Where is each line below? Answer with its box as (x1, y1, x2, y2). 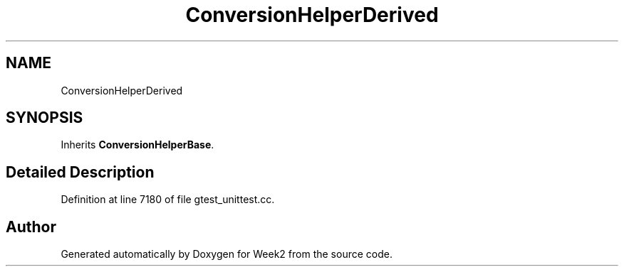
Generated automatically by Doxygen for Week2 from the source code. (61, 248, 392, 261)
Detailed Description (6, 163, 155, 181)
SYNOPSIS (6, 109, 83, 127)
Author (6, 217, 56, 236)
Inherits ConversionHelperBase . (61, 138, 214, 151)
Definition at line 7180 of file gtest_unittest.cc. (61, 193, 275, 206)
